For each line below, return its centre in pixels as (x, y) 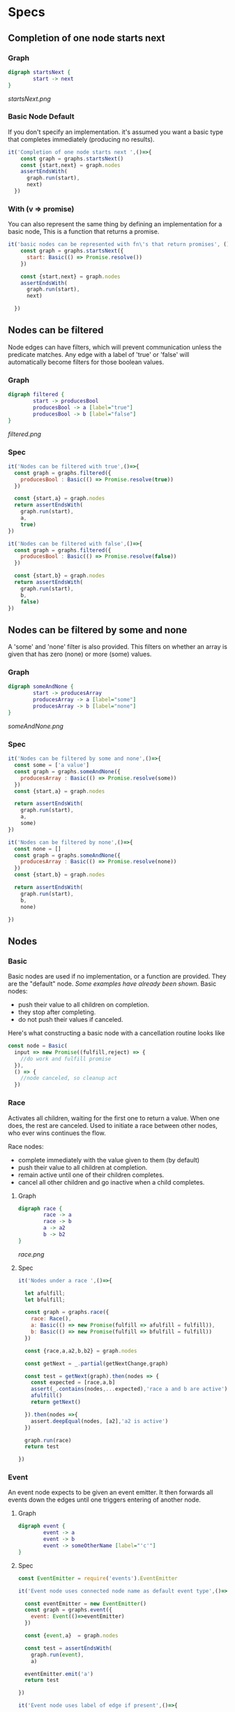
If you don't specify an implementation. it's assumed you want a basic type (116, 132)
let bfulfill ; (45, 1300)
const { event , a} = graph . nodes (71, 1636)
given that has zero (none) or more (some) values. (80, 654)
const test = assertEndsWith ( (68, 1648)
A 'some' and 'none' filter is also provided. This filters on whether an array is (117, 647)
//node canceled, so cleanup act (69, 1078)
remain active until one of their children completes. (91, 1175)
